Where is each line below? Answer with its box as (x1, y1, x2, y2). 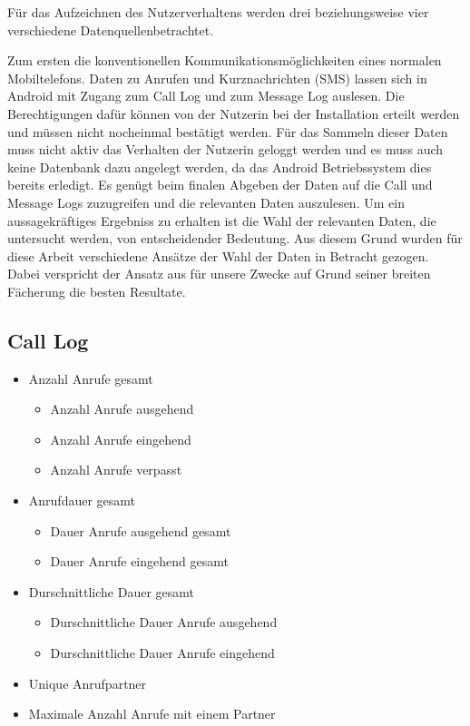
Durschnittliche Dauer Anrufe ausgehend (50, 613, 278, 632)
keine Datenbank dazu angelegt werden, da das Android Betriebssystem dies (7, 157, 432, 176)
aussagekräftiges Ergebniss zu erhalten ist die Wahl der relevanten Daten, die (7, 211, 436, 230)
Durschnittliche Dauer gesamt (28, 582, 195, 601)
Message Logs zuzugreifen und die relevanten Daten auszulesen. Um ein (7, 192, 405, 211)
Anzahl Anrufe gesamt (28, 368, 153, 388)
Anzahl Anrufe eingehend (50, 429, 191, 448)
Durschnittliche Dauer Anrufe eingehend (50, 643, 275, 662)
